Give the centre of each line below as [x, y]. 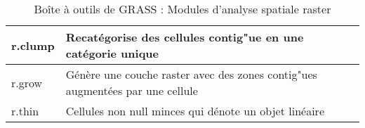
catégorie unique [112, 53]
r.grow [27, 82]
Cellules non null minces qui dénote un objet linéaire [195, 111]
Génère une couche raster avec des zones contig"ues [191, 74]
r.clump [33, 45]
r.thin [25, 111]
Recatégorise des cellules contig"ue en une [185, 37]
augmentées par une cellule [132, 90]
